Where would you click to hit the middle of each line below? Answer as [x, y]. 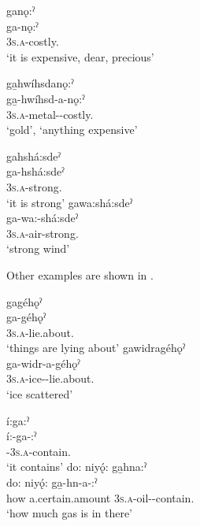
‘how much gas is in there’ [70, 513]
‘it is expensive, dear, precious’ [80, 56]
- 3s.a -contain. [39, 451]
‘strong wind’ [38, 248]
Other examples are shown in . [80, 274]
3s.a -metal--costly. [50, 114]
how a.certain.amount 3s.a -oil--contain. [100, 497]
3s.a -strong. [34, 186]
